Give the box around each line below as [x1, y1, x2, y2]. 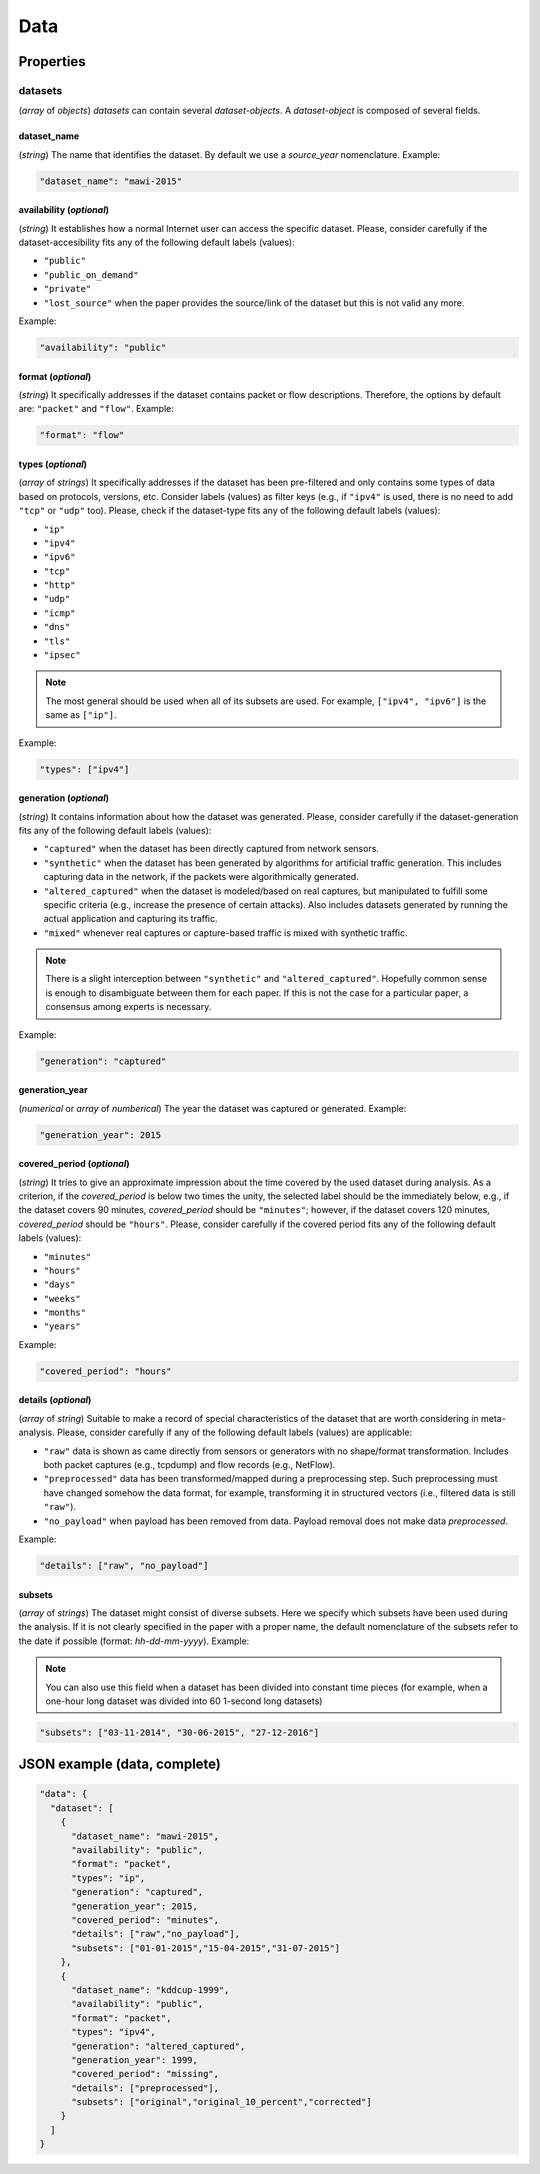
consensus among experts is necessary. [45, 1001, 212, 1013]
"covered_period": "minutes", [71, 1914, 220, 1925]
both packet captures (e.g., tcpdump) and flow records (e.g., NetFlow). [43, 1459, 336, 1471]
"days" [43, 1279, 76, 1290]
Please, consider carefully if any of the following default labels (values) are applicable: [56, 1426, 413, 1439]
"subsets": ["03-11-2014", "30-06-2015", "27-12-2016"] [39, 1726, 320, 1738]
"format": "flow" [39, 430, 125, 441]
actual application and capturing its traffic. [43, 913, 219, 925]
